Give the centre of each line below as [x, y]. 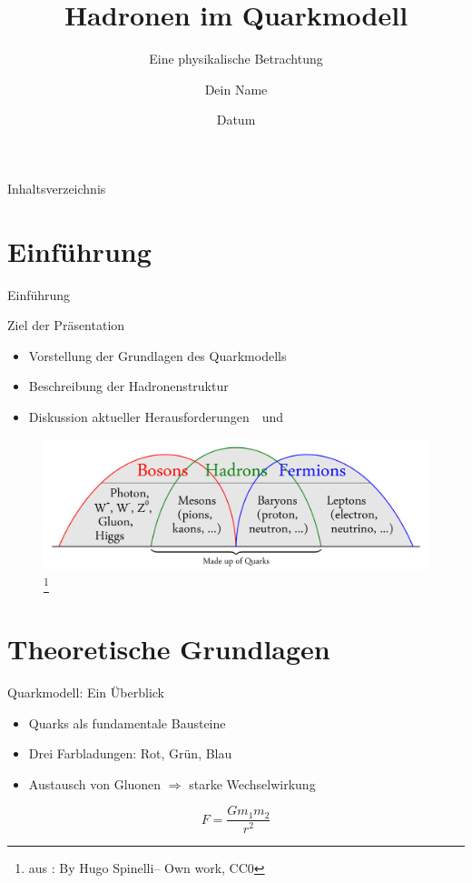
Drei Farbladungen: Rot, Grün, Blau [130, 753]
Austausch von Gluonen [95, 783]
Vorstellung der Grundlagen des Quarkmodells [157, 355]
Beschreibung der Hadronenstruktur [128, 386]
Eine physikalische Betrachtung [236, 59]
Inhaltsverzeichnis [57, 188]
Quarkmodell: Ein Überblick [86, 692]
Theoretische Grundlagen [169, 649]
